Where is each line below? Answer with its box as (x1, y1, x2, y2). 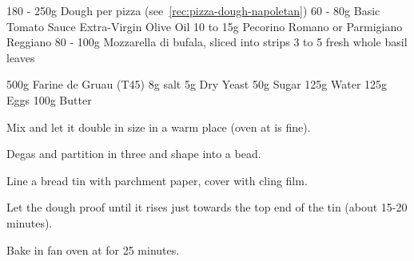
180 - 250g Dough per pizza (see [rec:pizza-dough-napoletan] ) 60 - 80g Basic (6, 2, 380, 18)
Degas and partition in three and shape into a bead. (6, 145, 261, 162)
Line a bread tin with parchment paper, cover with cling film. (6, 172, 308, 188)
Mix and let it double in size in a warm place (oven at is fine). (6, 118, 311, 135)
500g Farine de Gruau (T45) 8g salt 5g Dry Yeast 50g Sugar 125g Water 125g (6, 76, 388, 93)
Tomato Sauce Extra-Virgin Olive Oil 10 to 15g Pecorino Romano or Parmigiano (6, 18, 403, 34)
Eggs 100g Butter (6, 91, 92, 108)
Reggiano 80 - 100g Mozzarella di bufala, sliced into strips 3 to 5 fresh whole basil (6, 34, 408, 50)
